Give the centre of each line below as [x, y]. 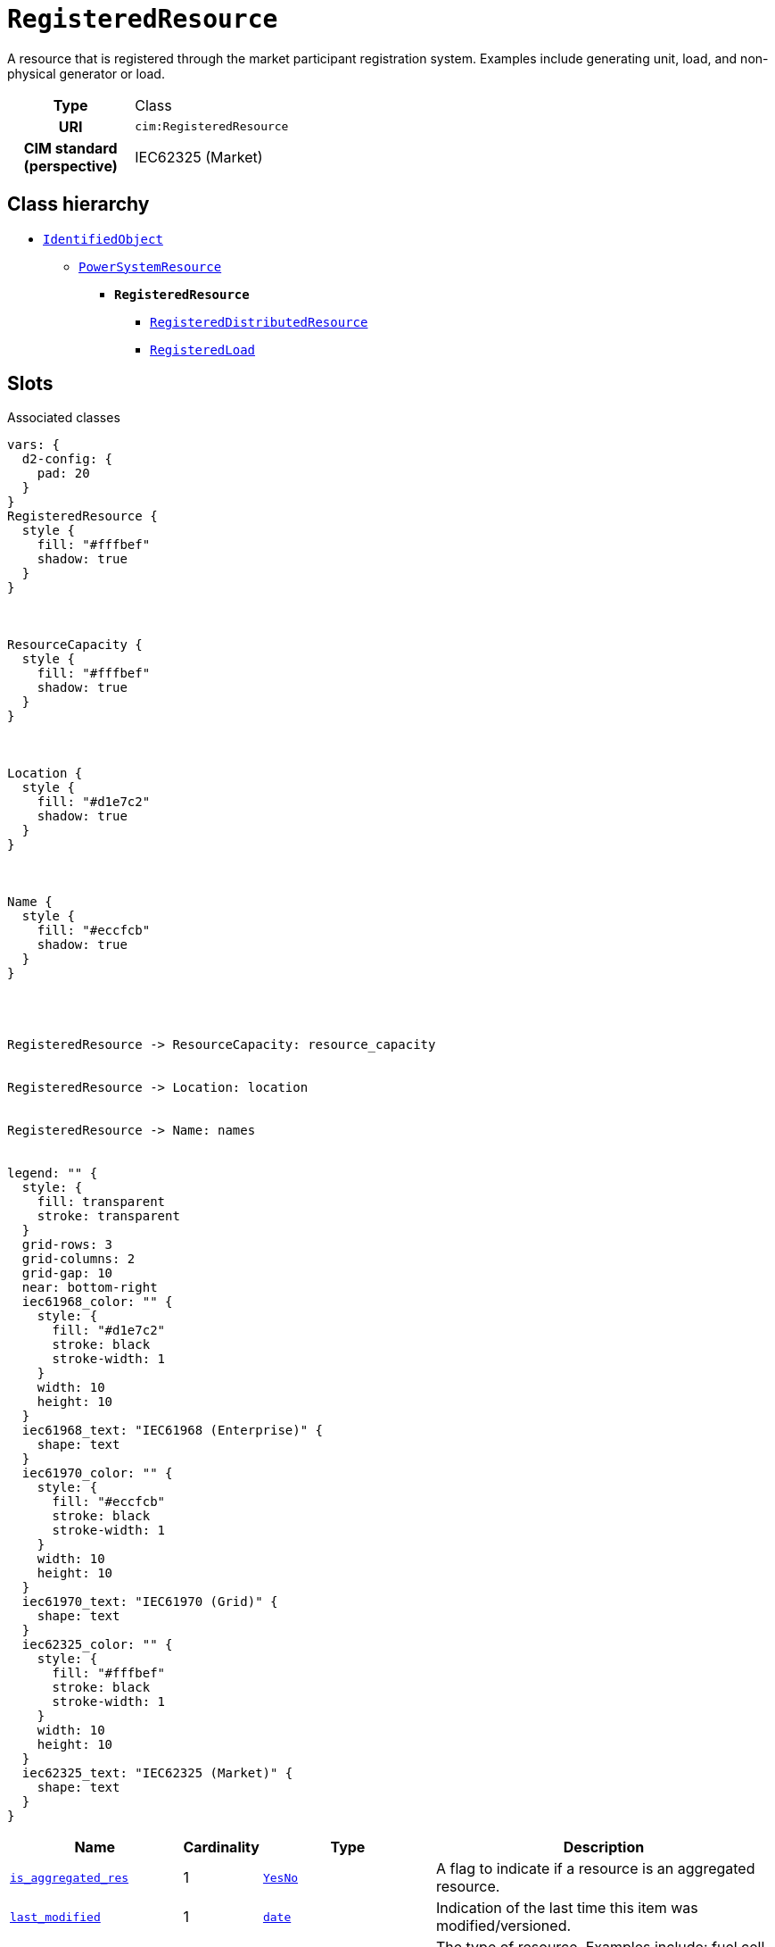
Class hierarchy [78, 204]
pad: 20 [63, 474]
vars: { [34, 445]
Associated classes [64, 418]
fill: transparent [101, 1202]
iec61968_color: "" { [97, 1302]
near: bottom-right [90, 1288]
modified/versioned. [503, 1926]
